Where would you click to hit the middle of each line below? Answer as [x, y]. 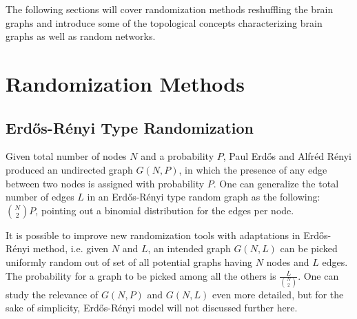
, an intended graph [189, 248]
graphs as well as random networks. [81, 36]
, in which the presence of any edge [253, 169]
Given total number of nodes [66, 156]
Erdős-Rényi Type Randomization [130, 127]
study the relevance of [52, 294]
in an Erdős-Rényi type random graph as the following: [204, 197]
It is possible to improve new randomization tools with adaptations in [153, 235]
